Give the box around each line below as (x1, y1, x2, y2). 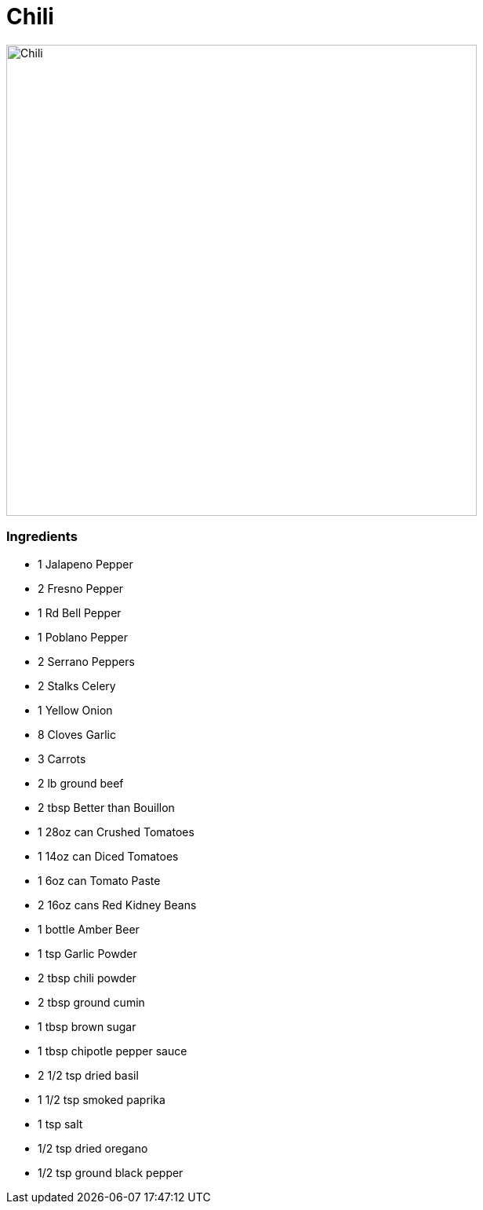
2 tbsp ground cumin (38, 995, 145, 1009)
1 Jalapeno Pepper (38, 557, 133, 571)
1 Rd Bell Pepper (38, 605, 122, 620)
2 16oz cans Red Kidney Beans (38, 897, 197, 912)
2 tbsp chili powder (38, 971, 136, 985)
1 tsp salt (38, 1117, 83, 1131)
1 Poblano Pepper (38, 630, 128, 644)
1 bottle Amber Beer (38, 922, 140, 936)
